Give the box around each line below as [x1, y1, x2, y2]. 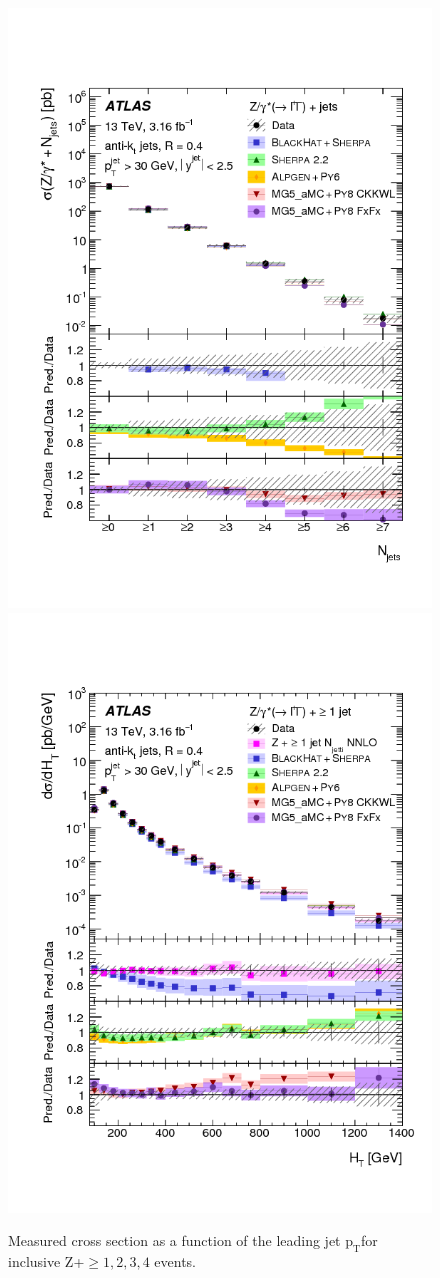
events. [154, 1250, 197, 1271]
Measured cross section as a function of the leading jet [8, 1230, 341, 1251]
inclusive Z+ [8, 1250, 85, 1271]
